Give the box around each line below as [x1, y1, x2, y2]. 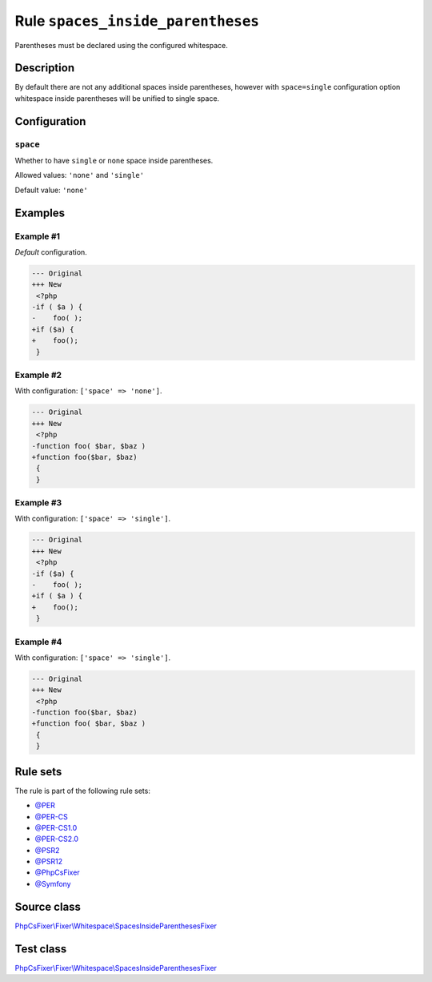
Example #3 [14, 497, 62, 509]
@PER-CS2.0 [34, 834, 79, 844]
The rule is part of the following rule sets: [14, 786, 151, 795]
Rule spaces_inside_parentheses [14, 12, 260, 30]
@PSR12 [34, 857, 63, 867]
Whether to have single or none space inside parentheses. [14, 156, 214, 165]
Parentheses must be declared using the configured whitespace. [14, 40, 228, 50]
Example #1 [14, 231, 60, 242]
